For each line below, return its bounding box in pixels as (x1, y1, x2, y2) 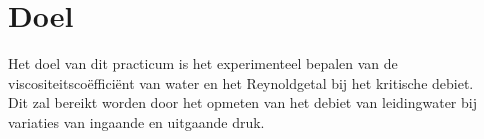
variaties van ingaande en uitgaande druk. (8, 111, 265, 132)
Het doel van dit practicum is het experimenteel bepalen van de (8, 53, 398, 74)
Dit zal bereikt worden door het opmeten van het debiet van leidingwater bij (8, 92, 477, 113)
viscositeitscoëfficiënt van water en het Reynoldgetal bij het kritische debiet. (8, 72, 474, 93)
